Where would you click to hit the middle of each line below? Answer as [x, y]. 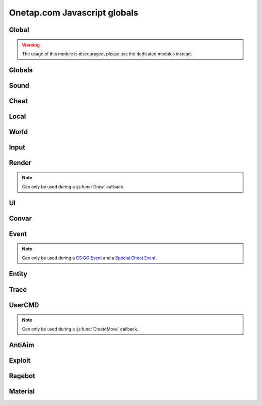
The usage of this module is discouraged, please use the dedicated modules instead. [107, 54]
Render [20, 163]
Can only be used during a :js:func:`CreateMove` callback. [80, 329]
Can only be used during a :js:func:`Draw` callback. [73, 187]
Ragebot [22, 376]
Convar [20, 218]
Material [22, 392]
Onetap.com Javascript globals [74, 13]
